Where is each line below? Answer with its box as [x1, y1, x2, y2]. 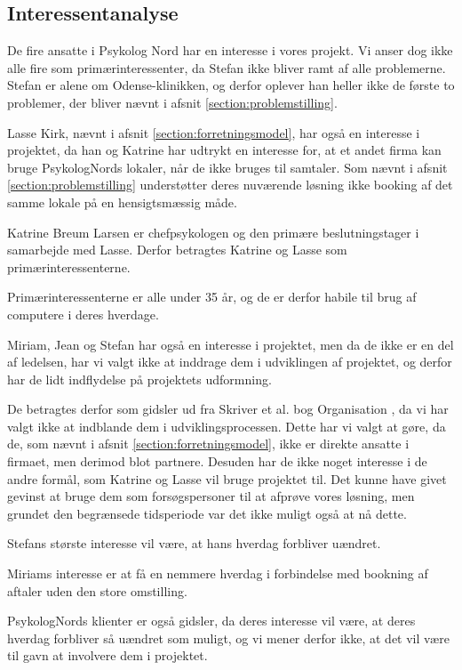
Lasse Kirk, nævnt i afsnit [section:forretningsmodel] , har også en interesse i [7, 123, 420, 141]
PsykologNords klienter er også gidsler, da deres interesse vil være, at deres [7, 611, 416, 630]
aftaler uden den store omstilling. [7, 581, 187, 600]
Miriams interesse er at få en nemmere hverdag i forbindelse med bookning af [7, 564, 428, 583]
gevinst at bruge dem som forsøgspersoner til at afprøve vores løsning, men [7, 487, 415, 505]
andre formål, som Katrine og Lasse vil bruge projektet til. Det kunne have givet [7, 469, 447, 488]
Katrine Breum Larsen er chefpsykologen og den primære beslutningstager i [7, 222, 419, 241]
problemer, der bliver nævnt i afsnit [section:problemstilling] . [7, 93, 338, 111]
